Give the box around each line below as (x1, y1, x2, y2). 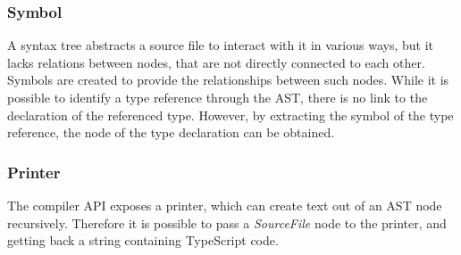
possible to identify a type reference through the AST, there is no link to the (7, 88, 428, 106)
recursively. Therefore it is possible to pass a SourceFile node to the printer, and (7, 213, 447, 232)
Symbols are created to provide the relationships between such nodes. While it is (7, 70, 449, 89)
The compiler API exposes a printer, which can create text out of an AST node (7, 196, 442, 214)
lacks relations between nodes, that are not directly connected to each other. (7, 53, 425, 71)
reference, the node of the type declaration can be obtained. (7, 123, 335, 142)
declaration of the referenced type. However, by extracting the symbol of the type (7, 105, 454, 124)
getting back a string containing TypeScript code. (7, 231, 279, 250)
